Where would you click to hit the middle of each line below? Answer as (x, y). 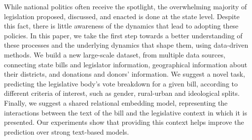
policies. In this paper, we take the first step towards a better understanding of (123, 35)
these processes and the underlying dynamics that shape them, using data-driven (126, 45)
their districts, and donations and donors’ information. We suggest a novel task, (125, 74)
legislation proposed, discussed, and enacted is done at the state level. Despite (122, 16)
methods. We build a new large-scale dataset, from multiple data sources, (115, 54)
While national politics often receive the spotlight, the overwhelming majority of (126, 6)
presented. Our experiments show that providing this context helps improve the (124, 122)
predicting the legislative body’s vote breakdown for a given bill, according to (121, 83)
